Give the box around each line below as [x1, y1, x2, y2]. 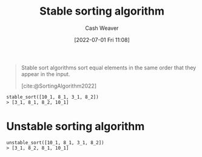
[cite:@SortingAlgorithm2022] [21, 82, 97, 89]
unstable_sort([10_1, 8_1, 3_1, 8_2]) [6, 139, 104, 145]
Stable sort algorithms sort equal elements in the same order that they [21, 64, 197, 71]
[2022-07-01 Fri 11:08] [74, 36, 130, 43]
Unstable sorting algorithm [6, 120, 145, 133]
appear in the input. [21, 70, 70, 77]
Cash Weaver [85, 24, 119, 32]
